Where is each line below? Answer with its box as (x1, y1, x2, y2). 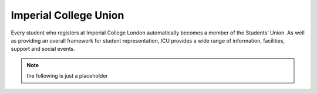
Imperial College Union (11, 9, 124, 22)
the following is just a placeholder (26, 72, 108, 79)
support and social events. (11, 46, 76, 53)
